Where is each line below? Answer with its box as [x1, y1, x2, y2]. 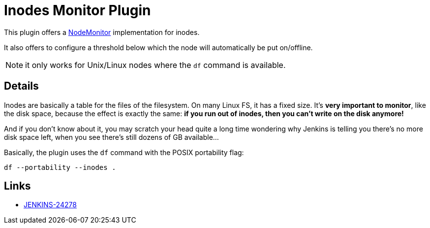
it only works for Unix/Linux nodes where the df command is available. [25, 60, 286, 70]
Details [4, 80, 39, 93]
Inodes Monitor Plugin [4, 2, 151, 19]
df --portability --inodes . [4, 163, 116, 171]
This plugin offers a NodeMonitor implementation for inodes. [4, 28, 200, 36]
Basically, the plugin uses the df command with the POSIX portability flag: [4, 148, 244, 157]
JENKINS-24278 [24, 200, 77, 209]
